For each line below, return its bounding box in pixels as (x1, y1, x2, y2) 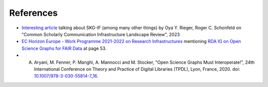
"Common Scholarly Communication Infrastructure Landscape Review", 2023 (21, 31, 180, 37)
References (9, 7, 58, 18)
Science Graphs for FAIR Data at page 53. (21, 45, 107, 51)
